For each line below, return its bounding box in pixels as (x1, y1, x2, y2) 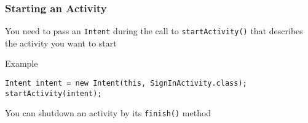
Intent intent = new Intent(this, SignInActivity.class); (5, 79, 247, 88)
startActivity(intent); (5, 89, 102, 98)
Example (5, 57, 38, 70)
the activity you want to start (5, 36, 117, 49)
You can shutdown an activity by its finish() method (5, 106, 211, 119)
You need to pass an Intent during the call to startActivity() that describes (5, 24, 303, 37)
